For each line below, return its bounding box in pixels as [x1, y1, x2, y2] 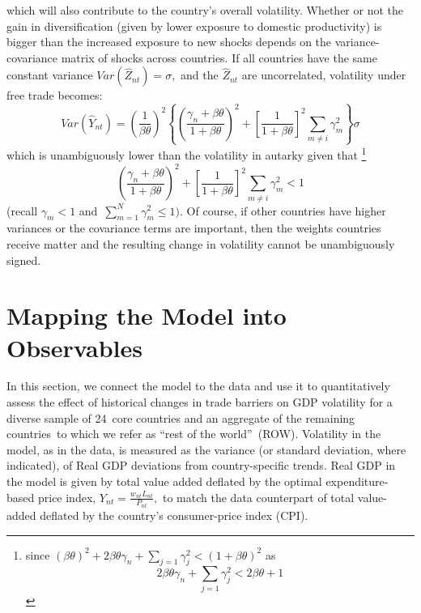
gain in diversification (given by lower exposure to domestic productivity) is [6, 17, 382, 34]
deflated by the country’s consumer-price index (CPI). [40, 507, 308, 524]
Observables [6, 330, 142, 364]
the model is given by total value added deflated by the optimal [6, 473, 322, 489]
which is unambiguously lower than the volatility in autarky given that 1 [6, 144, 367, 164]
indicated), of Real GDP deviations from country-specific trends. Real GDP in [6, 457, 396, 474]
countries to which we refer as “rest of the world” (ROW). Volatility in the [6, 425, 381, 442]
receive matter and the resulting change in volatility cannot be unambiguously [6, 235, 395, 252]
